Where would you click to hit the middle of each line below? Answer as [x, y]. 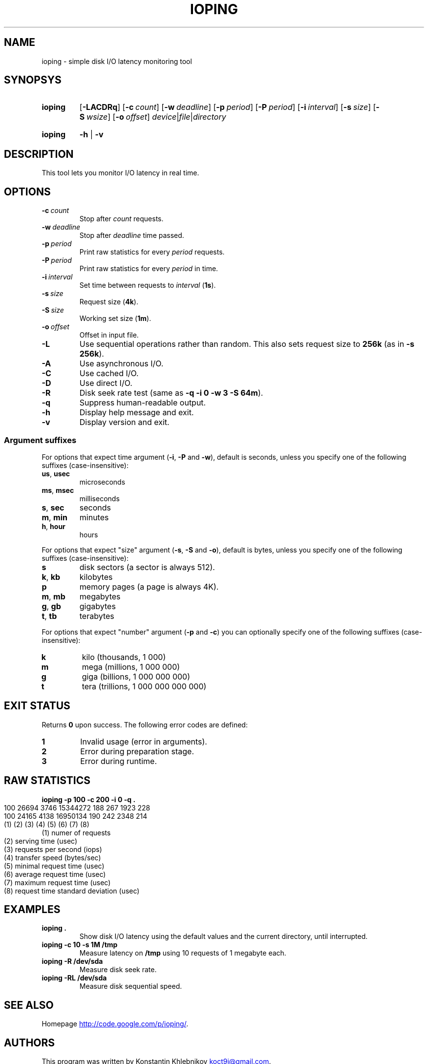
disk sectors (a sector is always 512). [147, 567]
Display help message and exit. [137, 413]
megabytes [100, 596]
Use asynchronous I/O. [121, 364]
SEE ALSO [29, 1005]
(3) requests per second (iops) [53, 849]
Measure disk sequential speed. [131, 986]
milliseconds [99, 498]
